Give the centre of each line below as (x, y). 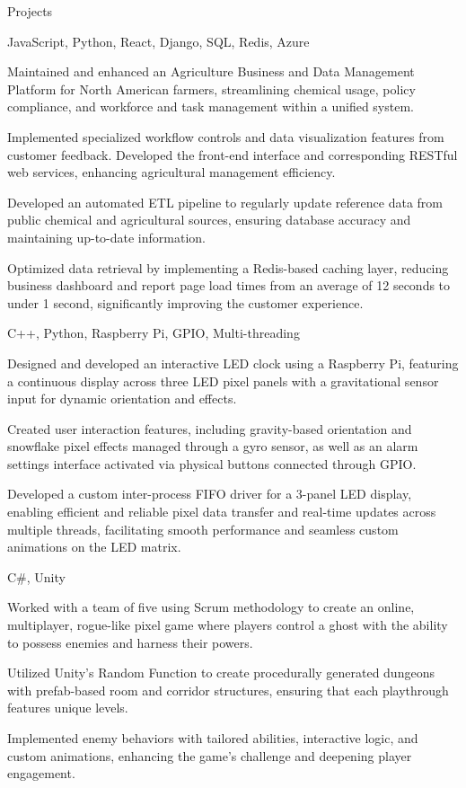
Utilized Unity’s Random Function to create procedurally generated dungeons (221, 673)
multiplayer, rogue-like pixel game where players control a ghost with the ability (228, 625)
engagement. (41, 773)
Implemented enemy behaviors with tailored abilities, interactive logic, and (213, 738)
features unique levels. (68, 708)
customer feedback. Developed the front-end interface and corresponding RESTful (233, 154)
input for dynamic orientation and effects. (122, 398)
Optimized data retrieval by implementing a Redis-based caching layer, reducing (228, 267)
